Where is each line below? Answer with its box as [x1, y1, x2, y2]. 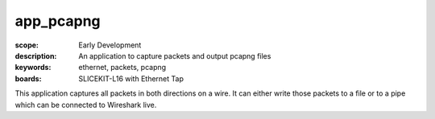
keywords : [14, 63, 52, 72]
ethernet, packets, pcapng [78, 63, 167, 72]
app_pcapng [14, 12, 101, 30]
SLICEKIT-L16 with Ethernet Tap [78, 73, 184, 84]
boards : [14, 73, 42, 84]
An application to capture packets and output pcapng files [78, 51, 271, 60]
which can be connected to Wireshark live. [14, 100, 157, 109]
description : [14, 51, 57, 60]
